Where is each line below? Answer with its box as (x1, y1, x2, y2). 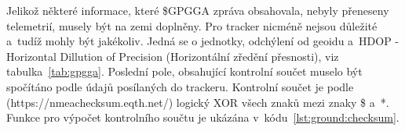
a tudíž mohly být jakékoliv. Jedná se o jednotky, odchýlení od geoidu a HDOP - (6, 33, 400, 49)
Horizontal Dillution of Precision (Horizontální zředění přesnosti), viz (6, 48, 339, 64)
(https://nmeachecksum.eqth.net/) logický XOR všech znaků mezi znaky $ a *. (6, 94, 389, 110)
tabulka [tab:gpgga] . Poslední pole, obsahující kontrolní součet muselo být (6, 63, 363, 80)
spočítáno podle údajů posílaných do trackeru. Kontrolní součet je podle (6, 78, 354, 94)
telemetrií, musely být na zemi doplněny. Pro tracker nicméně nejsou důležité (6, 17, 378, 34)
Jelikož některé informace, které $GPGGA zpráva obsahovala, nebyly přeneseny (6, 2, 389, 18)
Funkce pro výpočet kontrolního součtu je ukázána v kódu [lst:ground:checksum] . (6, 109, 400, 126)
